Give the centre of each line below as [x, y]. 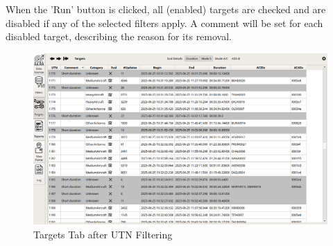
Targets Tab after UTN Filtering [103, 234]
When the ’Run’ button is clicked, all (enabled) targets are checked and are [166, 9]
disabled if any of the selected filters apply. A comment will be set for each [164, 23]
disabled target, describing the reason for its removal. [119, 36]
